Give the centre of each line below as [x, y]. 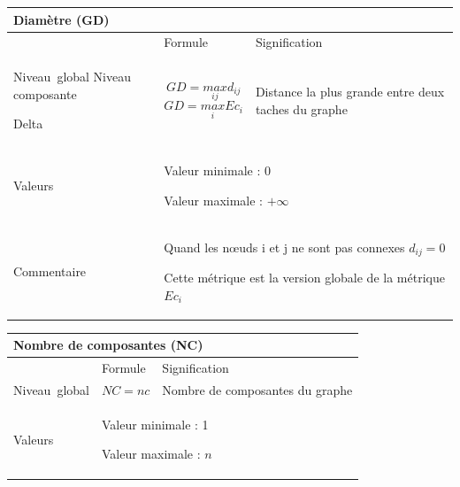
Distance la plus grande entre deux [350, 91]
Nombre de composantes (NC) [108, 345]
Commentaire [50, 271]
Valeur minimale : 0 [217, 170]
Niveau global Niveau [73, 77]
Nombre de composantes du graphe [257, 389]
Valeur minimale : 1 [155, 424]
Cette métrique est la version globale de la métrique [304, 278]
